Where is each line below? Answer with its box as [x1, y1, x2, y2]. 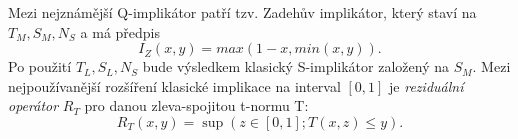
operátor [8, 95, 59, 116]
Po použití [8, 56, 72, 77]
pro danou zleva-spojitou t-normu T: [84, 95, 309, 116]
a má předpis [80, 21, 161, 42]
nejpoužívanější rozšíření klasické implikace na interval [8, 75, 341, 96]
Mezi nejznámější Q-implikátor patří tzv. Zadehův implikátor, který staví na [8, 2, 477, 22]
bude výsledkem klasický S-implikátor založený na [142, 56, 449, 77]
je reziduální [389, 75, 464, 96]
